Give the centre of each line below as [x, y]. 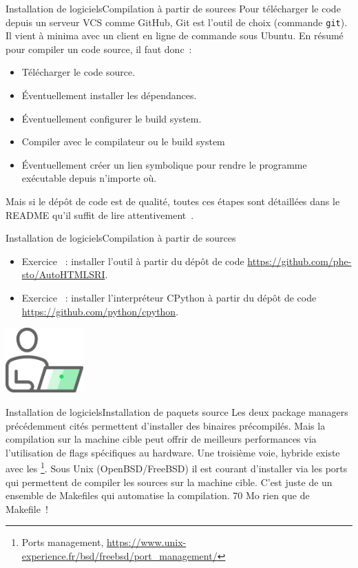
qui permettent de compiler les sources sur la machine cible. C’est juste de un [169, 482]
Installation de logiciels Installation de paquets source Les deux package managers [177, 411]
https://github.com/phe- [299, 261]
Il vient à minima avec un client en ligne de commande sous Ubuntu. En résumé [175, 35]
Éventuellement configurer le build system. [112, 118]
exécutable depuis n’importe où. [89, 178]
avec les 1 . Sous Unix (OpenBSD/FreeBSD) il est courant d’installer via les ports [177, 467]
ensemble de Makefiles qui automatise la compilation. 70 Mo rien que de [158, 495]
